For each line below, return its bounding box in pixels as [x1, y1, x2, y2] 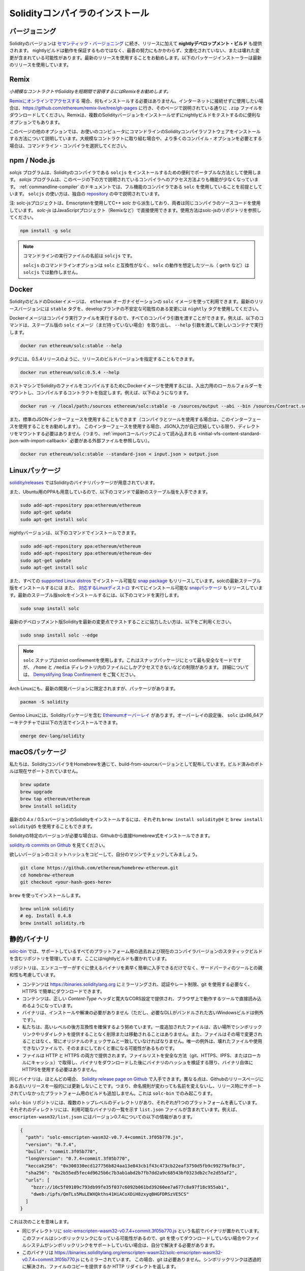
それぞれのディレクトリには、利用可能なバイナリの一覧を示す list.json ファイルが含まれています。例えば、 [9, 1106, 240, 1113]
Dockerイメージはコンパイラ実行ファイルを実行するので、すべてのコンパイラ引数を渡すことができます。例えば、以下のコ [9, 315, 264, 321]
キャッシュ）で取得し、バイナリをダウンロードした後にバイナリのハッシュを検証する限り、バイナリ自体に [30, 1060, 254, 1066]
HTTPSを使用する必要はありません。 [22, 1067, 99, 1073]
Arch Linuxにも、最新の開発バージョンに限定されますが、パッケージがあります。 [9, 685, 178, 691]
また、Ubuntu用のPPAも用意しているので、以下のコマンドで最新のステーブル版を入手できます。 [9, 489, 210, 495]
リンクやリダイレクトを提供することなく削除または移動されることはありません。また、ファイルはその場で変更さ [22, 1031, 258, 1037]
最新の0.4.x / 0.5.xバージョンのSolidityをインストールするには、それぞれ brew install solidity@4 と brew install [9, 816, 263, 822]
